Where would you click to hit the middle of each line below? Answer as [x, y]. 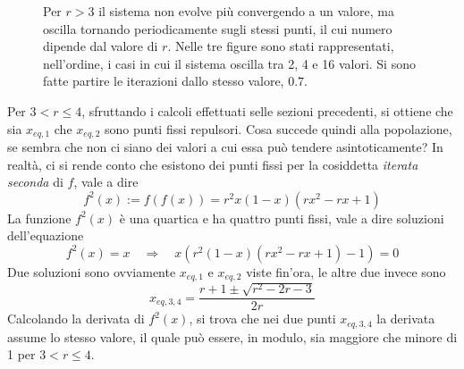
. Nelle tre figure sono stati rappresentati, [281, 46]
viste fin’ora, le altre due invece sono [346, 271]
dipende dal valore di [101, 46]
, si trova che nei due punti [262, 319]
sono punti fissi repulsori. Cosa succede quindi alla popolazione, [278, 128]
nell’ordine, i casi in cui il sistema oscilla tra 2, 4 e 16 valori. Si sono [229, 63]
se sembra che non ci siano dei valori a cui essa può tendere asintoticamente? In [225, 147]
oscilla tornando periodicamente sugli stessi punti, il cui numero [218, 28]
